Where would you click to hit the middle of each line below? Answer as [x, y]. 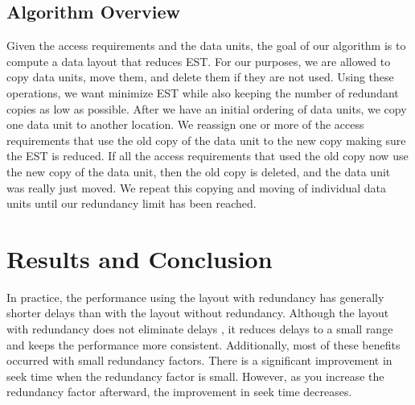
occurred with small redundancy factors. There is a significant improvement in [199, 360]
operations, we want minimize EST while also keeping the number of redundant [203, 92]
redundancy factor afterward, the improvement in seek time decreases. [179, 392]
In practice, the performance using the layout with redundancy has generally [195, 297]
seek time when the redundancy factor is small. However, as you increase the [195, 376]
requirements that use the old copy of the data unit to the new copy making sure [206, 140]
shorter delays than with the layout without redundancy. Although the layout [198, 313]
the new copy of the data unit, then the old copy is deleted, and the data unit [199, 171]
